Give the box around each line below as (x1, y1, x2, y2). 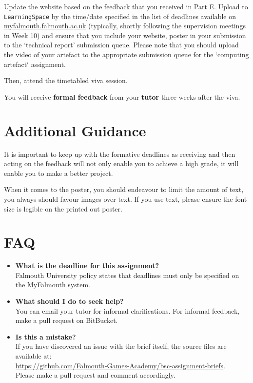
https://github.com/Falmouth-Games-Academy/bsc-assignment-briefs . (15, 360, 225, 370)
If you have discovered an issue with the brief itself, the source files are (15, 341, 227, 351)
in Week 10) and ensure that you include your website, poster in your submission (4, 30, 246, 40)
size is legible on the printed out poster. (4, 203, 122, 213)
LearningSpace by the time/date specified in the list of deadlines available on (4, 11, 236, 21)
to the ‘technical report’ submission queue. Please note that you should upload (4, 40, 239, 50)
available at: (15, 350, 52, 361)
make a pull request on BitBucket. (15, 315, 118, 325)
